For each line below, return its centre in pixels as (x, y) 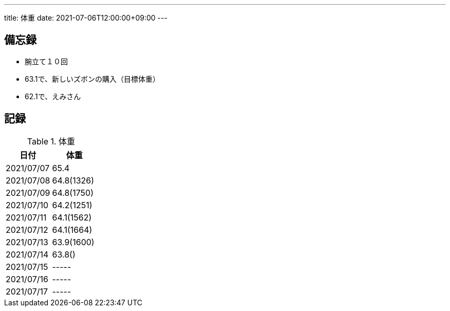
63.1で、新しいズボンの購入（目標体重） (92, 79)
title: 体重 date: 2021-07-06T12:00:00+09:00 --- (86, 18)
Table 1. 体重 (51, 141)
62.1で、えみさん (53, 96)
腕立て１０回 (46, 61)
